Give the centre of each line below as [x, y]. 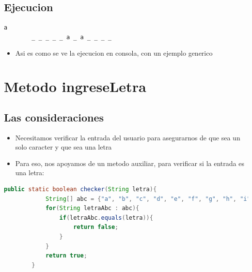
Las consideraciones [54, 117]
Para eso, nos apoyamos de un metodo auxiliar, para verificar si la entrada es [130, 163]
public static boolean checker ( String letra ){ [80, 189]
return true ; [66, 256]
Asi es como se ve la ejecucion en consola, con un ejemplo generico [114, 53]
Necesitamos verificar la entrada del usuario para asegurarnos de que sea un [128, 137]
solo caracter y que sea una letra [63, 147]
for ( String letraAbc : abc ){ [92, 208]
